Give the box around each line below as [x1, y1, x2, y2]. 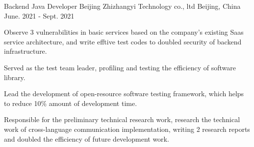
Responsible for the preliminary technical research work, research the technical [4, 114, 240, 125]
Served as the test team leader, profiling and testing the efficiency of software [4, 62, 236, 72]
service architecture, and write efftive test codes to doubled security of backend [4, 36, 242, 46]
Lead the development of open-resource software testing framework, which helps [4, 88, 244, 99]
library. [4, 72, 25, 82]
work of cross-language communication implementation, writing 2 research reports [4, 124, 250, 134]
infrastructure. [4, 46, 47, 56]
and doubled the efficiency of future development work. [4, 133, 169, 144]
